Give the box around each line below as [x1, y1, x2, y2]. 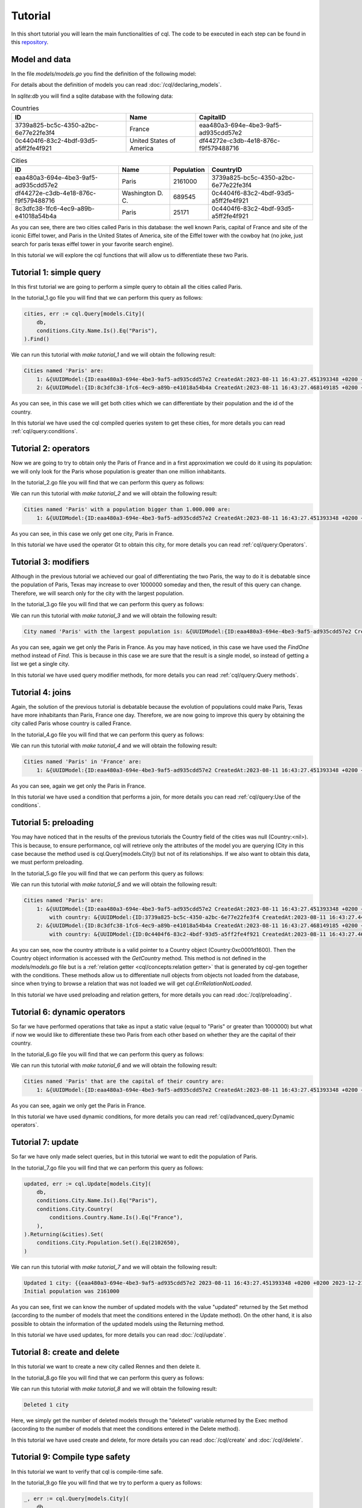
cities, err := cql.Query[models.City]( [24, 311, 145, 317]
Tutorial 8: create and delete [11, 1347, 120, 1357]
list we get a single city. [11, 661, 69, 668]
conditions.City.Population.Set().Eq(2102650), [36, 1240, 180, 1246]
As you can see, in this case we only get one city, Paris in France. [11, 530, 174, 537]
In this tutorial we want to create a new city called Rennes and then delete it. [11, 1363, 201, 1370]
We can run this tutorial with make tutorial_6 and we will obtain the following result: [11, 1062, 217, 1069]
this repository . [11, 38, 49, 45]
